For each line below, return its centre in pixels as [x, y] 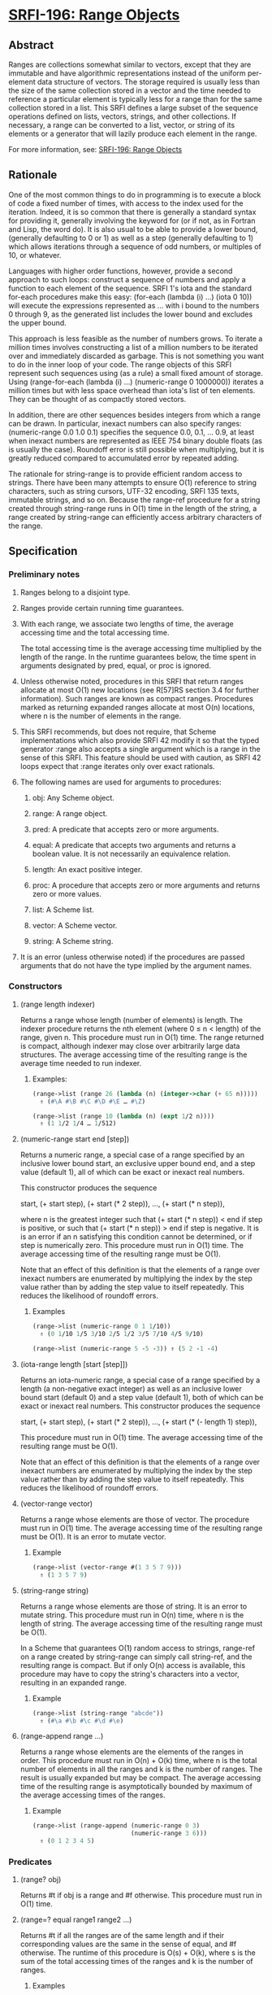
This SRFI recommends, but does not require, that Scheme [118, 731]
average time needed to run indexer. [81, 1063]
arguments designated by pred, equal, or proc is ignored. [115, 666]
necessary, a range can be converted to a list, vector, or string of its [122, 125]
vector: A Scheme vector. [75, 925]
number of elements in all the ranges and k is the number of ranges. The [141, 1769]
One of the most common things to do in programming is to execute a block [135, 194]
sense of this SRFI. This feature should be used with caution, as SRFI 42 [140, 757]
